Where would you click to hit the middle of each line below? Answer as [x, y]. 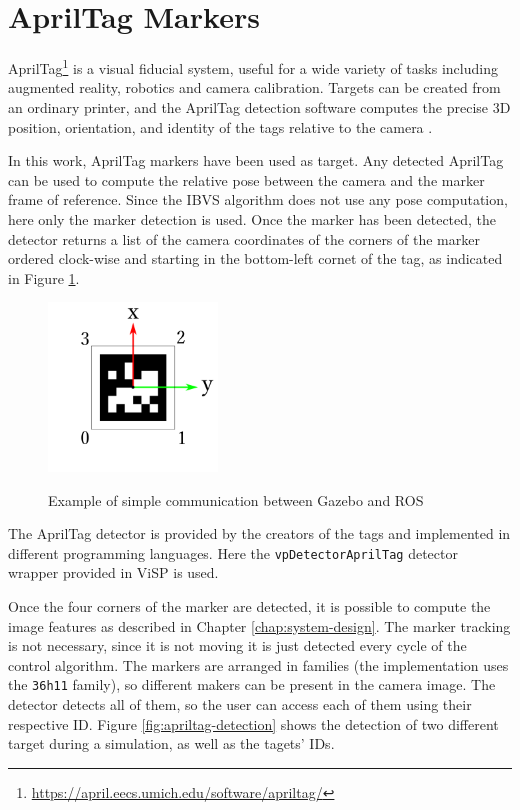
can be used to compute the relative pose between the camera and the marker [246, 179]
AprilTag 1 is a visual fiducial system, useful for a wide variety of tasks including [253, 66]
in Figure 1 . [44, 277]
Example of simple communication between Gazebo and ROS [236, 499]
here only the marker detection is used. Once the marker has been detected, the [252, 218]
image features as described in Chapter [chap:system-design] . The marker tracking [259, 625]
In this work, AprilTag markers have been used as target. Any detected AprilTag [256, 160]
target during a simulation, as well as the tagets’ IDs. [171, 743]
